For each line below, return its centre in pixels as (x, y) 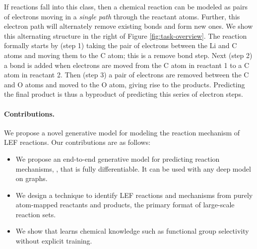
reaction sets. (36, 214)
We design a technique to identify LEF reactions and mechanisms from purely (134, 195)
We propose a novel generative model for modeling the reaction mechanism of (122, 132)
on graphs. (32, 178)
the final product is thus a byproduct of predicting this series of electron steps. (124, 94)
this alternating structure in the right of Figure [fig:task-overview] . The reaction (126, 35)
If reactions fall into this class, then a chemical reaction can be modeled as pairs (126, 6)
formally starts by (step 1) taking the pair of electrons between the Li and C (121, 45)
